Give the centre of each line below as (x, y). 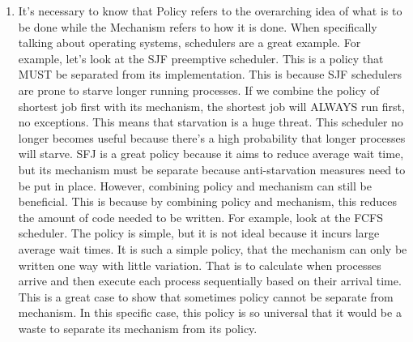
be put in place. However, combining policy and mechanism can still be (195, 185)
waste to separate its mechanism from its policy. (138, 328)
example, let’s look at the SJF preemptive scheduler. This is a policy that (201, 58)
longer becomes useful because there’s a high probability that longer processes (212, 137)
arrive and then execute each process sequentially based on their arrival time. (210, 281)
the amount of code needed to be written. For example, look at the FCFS (201, 217)
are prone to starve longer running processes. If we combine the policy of (199, 90)
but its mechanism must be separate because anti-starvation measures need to (212, 169)
